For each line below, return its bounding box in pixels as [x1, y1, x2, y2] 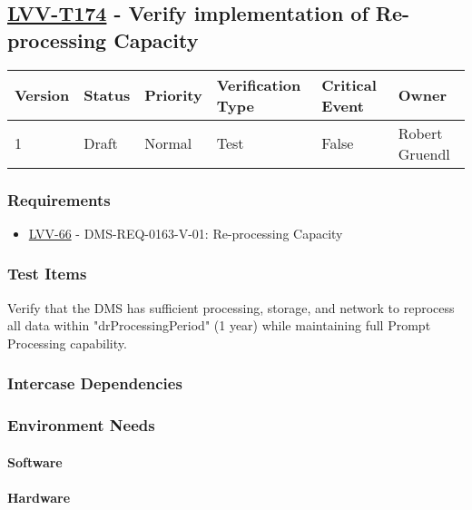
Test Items [7, 262, 87, 285]
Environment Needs [7, 414, 155, 436]
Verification [216, 74, 301, 95]
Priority [144, 84, 202, 106]
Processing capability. [7, 333, 127, 352]
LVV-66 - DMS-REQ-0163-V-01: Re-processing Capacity [28, 223, 343, 242]
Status [84, 84, 131, 106]
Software [7, 452, 63, 471]
